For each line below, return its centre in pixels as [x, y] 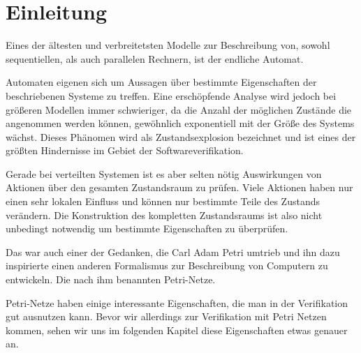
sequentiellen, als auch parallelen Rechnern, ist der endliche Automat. [155, 58]
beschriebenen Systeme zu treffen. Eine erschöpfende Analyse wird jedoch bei [171, 95]
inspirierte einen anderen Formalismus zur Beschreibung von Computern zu [167, 265]
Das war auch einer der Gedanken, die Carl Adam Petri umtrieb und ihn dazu [173, 251]
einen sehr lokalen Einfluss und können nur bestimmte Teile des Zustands [163, 201]
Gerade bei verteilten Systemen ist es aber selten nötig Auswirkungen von [164, 173]
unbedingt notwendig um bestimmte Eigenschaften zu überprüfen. [147, 228]
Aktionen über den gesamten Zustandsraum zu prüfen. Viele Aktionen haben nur [179, 187]
